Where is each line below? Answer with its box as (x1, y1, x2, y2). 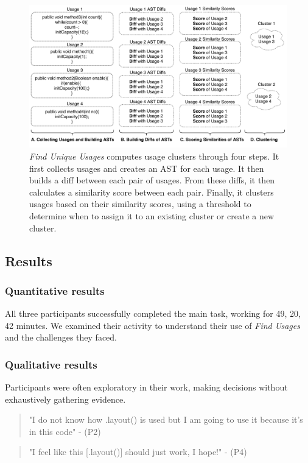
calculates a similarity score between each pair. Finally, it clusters (29, 185, 274, 198)
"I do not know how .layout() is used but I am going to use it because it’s (29, 413, 303, 426)
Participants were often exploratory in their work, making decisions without (5, 381, 288, 394)
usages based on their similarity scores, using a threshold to (29, 197, 251, 210)
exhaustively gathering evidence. (5, 392, 126, 405)
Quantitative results (5, 283, 105, 298)
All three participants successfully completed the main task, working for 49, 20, (5, 307, 301, 320)
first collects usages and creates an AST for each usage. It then (29, 161, 264, 174)
